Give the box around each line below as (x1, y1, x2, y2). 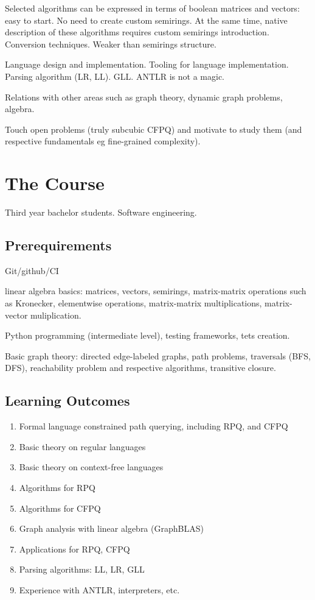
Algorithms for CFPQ (19, 501, 101, 514)
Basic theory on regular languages (19, 440, 146, 453)
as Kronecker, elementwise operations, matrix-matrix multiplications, (5, 297, 262, 309)
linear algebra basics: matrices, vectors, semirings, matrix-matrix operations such (5, 284, 306, 297)
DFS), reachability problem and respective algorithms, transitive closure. (5, 361, 276, 374)
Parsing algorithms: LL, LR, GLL (19, 563, 145, 576)
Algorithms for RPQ (19, 481, 95, 493)
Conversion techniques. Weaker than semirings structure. (5, 37, 216, 50)
